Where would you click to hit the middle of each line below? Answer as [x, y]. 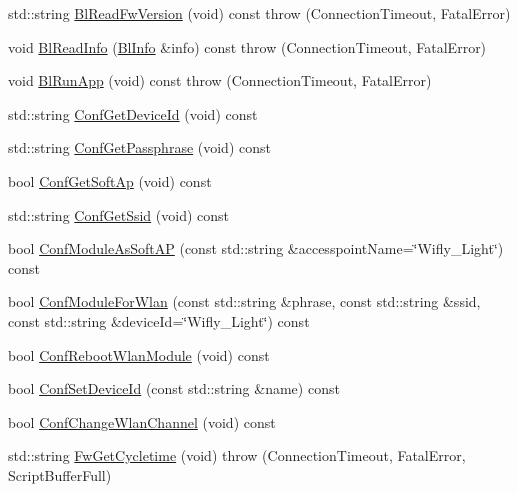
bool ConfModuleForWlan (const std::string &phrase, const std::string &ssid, [244, 301]
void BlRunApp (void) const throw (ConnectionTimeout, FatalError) [220, 80]
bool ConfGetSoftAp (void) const [110, 180]
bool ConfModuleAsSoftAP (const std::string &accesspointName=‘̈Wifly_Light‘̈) [256, 248]
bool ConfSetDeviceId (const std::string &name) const [174, 388]
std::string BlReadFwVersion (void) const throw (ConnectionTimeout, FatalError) [259, 13]
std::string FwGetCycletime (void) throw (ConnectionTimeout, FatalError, [237, 455]
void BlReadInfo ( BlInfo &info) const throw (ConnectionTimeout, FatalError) [247, 46]
